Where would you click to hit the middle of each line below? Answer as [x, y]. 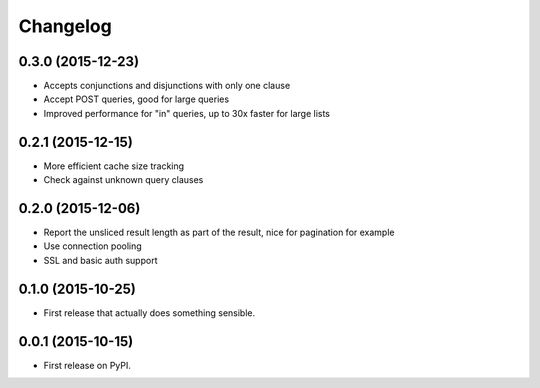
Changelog [65, 26]
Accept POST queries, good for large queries [136, 99]
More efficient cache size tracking [114, 166]
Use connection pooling [92, 246]
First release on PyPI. [87, 365]
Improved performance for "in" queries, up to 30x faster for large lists [186, 113]
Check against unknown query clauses [123, 180]
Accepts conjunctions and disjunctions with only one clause [167, 86]
